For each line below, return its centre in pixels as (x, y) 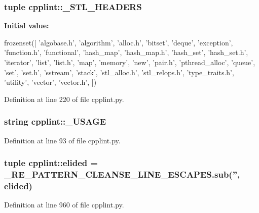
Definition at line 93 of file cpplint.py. (62, 140)
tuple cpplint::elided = (51, 163)
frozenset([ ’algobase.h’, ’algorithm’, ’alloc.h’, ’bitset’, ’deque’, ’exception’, (119, 42)
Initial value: (27, 25)
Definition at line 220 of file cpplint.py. (64, 99)
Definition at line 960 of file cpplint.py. (64, 205)
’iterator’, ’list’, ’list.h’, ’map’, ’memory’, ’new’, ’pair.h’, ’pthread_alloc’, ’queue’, (130, 62)
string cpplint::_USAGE (55, 121)
